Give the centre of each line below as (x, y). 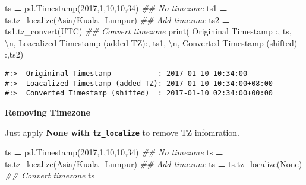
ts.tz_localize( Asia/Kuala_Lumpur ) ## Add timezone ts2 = (117, 19)
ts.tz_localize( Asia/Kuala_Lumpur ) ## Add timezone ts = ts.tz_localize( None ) (154, 163)
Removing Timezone (48, 112)
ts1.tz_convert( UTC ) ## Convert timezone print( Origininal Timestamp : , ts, (148, 31)
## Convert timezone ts (50, 175)
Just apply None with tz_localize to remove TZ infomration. (122, 132)
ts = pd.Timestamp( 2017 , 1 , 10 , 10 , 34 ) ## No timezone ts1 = (116, 8)
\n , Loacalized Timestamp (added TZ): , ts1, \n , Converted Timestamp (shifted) (151, 42)
